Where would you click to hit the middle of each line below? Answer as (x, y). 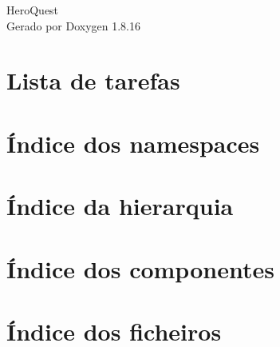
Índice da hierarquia (120, 206)
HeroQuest (33, 10)
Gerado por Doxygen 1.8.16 (73, 25)
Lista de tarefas (93, 80)
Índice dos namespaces (133, 143)
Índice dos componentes (140, 268)
